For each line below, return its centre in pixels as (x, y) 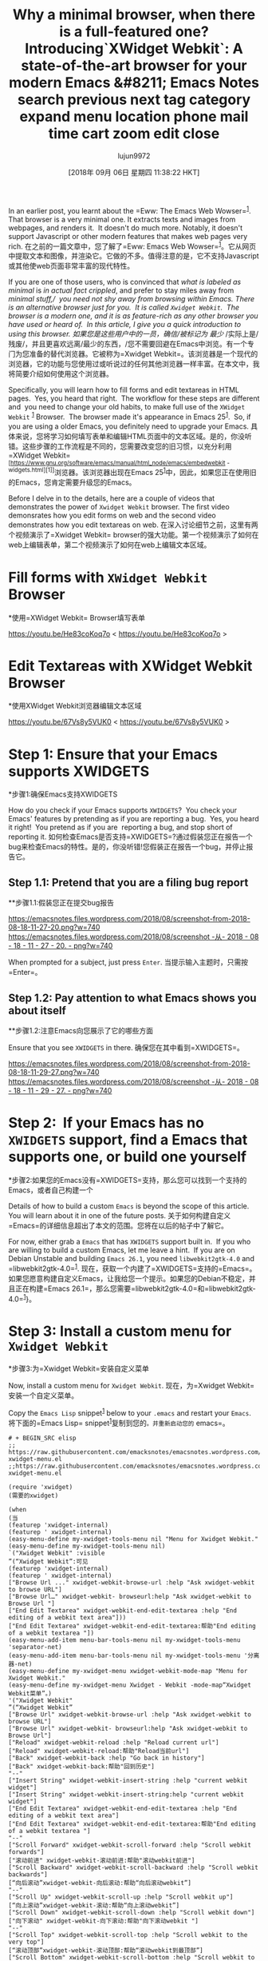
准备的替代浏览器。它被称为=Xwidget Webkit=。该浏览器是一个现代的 (144, 354)
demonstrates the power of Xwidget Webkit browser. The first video (119, 506)
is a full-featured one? (134, 32)
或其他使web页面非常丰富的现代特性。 (71, 266)
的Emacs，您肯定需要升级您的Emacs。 (72, 482)
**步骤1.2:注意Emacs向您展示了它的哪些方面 (81, 1030)
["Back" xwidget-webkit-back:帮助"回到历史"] (82, 1766)
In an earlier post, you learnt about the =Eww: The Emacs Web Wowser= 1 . (130, 210)
